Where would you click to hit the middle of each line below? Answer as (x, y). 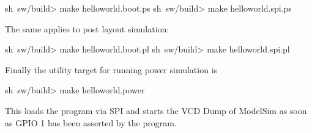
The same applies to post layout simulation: (87, 28)
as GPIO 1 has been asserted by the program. (91, 122)
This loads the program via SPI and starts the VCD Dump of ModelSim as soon (156, 110)
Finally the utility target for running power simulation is (111, 69)
